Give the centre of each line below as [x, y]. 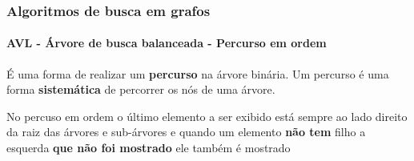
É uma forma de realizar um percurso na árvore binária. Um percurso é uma [198, 73]
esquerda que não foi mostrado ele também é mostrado [149, 148]
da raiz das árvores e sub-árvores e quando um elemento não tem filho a [186, 132]
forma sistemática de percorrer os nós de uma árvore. [141, 89]
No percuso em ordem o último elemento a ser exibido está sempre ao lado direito [207, 116]
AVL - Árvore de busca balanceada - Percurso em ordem [167, 43]
